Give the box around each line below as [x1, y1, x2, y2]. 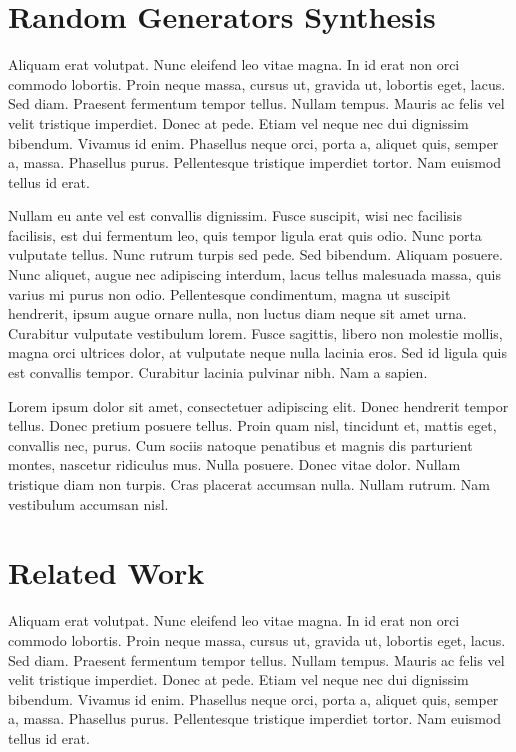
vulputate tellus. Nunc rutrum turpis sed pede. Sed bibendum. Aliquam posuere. [8, 244, 503, 265]
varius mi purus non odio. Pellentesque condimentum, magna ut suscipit [8, 283, 451, 304]
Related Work [8, 552, 205, 593]
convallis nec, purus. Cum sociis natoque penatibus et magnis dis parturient [8, 434, 473, 455]
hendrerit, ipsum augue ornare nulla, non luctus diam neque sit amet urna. [8, 303, 467, 324]
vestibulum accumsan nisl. [8, 493, 169, 514]
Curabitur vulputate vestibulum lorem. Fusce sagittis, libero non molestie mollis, [8, 322, 503, 343]
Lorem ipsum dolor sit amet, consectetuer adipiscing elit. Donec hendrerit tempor [8, 395, 509, 416]
